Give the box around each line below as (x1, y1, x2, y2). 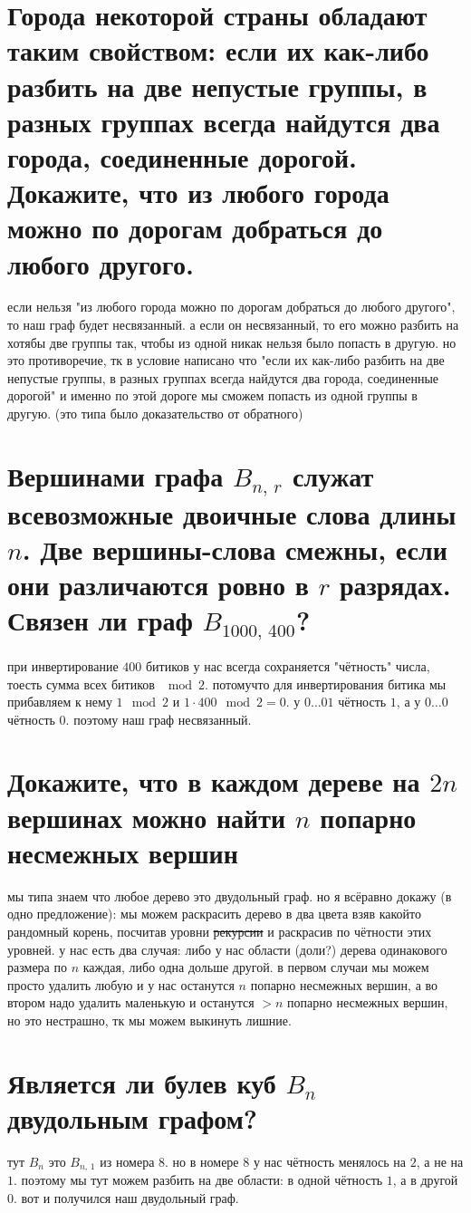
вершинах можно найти (7, 798, 286, 835)
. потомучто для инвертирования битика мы (205, 674, 447, 693)
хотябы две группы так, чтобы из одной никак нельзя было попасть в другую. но (7, 332, 457, 351)
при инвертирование (7, 656, 119, 675)
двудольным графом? (7, 1099, 258, 1136)
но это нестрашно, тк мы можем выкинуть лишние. (7, 1010, 292, 1029)
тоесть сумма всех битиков (7, 674, 155, 693)
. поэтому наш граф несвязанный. (65, 709, 252, 728)
